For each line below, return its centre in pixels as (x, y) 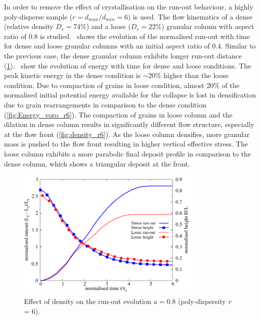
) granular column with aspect (208, 26)
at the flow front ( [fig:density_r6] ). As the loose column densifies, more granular (127, 134)
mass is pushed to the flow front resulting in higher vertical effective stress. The (126, 144)
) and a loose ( (108, 26)
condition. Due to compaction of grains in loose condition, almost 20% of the (122, 85)
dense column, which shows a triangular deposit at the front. (97, 163)
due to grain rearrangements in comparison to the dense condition (105, 104)
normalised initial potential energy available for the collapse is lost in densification (130, 95)
